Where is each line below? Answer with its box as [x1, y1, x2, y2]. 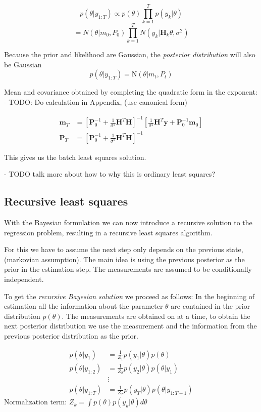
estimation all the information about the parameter [4, 301, 163, 311]
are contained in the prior [171, 301, 250, 311]
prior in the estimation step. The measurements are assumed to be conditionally [4, 264, 252, 274]
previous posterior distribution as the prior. [4, 331, 138, 341]
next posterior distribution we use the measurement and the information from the [4, 320, 257, 331]
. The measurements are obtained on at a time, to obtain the [62, 310, 250, 321]
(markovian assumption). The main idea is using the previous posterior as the [4, 254, 245, 264]
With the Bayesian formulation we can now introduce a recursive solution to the [4, 217, 252, 228]
